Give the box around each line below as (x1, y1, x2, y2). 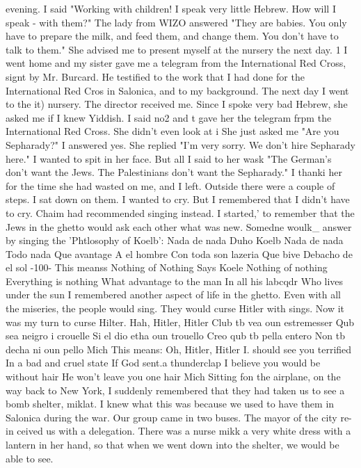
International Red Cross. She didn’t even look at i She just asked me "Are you (6, 124, 339, 138)
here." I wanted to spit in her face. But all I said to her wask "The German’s (6, 151, 332, 166)
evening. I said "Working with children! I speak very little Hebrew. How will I (6, 1, 336, 15)
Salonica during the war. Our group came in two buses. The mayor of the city (6, 410, 337, 424)
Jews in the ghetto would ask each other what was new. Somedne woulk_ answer (6, 219, 352, 234)
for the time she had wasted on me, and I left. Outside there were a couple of (6, 178, 335, 193)
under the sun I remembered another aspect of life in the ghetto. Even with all (6, 287, 341, 302)
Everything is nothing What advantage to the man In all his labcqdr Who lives (6, 273, 344, 288)
